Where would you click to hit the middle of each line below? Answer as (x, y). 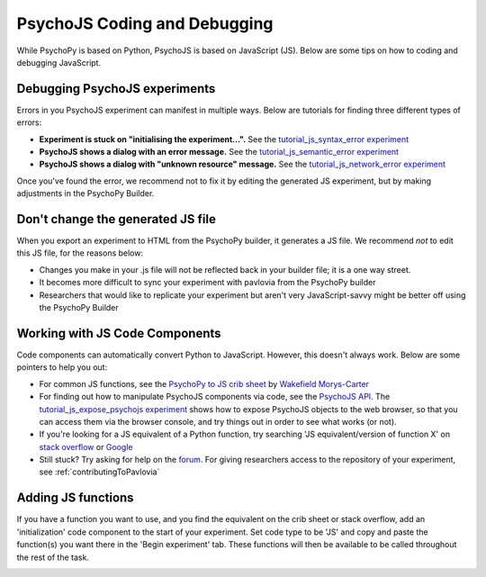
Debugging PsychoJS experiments (116, 89)
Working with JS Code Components (119, 333)
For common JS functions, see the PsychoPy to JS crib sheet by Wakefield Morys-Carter (204, 383)
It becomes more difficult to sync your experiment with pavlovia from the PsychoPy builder (207, 283)
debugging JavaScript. (59, 62)
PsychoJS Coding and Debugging (145, 23)
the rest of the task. (53, 557)
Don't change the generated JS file (116, 219)
